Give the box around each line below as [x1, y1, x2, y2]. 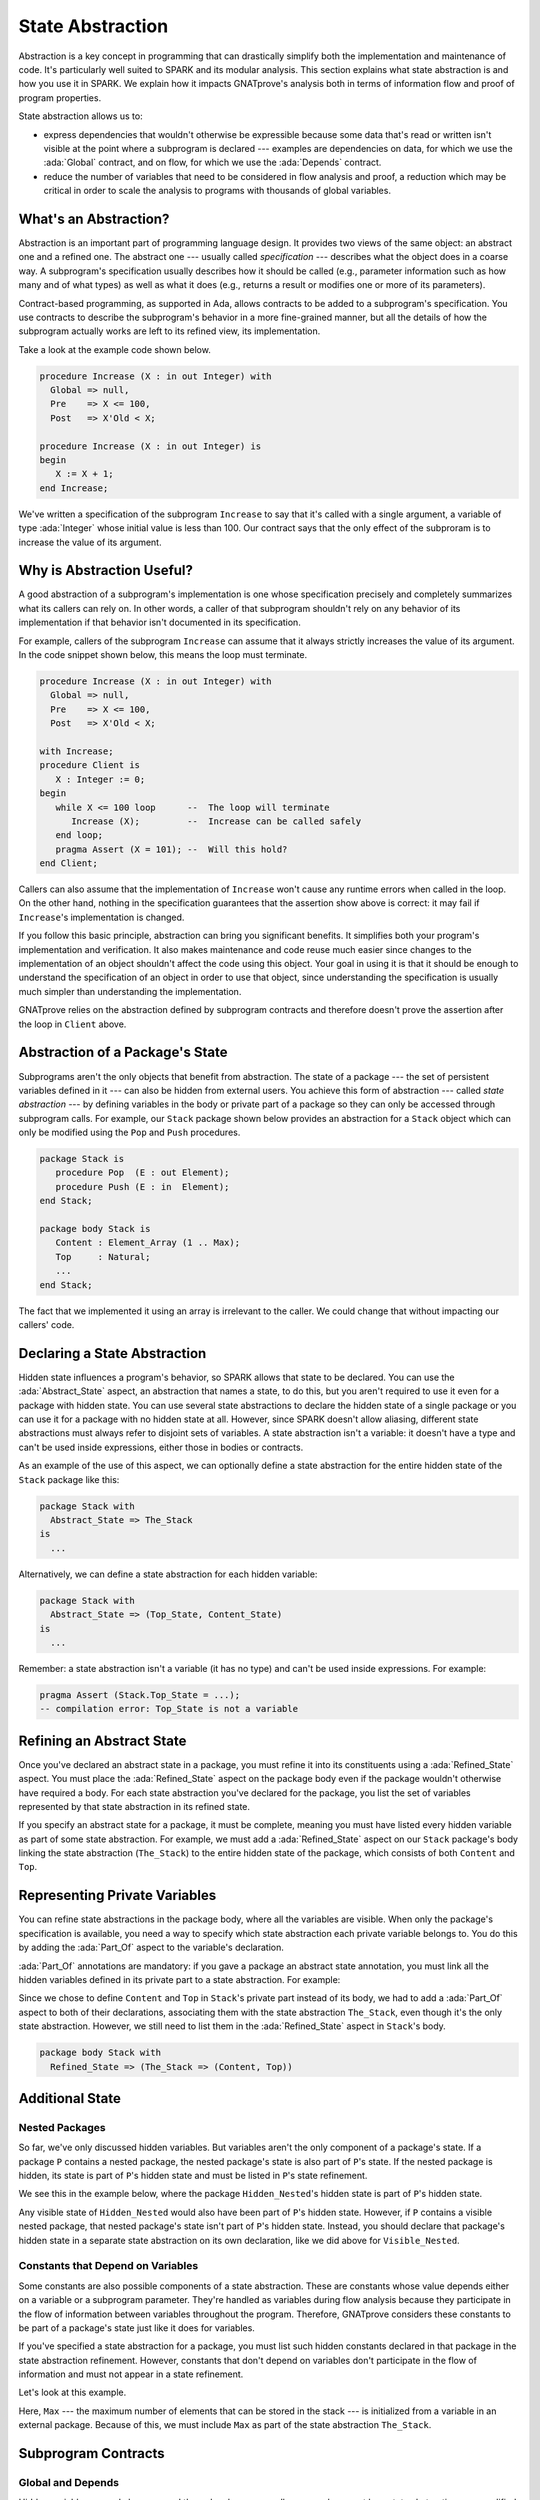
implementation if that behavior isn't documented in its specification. [18, 616, 302, 629]
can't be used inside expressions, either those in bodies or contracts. [18, 1441, 304, 1453]
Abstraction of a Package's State [18, 1044, 228, 1061]
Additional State [18, 2090, 122, 2107]
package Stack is [39, 1153, 125, 1165]
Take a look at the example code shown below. [18, 343, 212, 355]
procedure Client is [39, 760, 140, 771]
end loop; [55, 830, 104, 841]
